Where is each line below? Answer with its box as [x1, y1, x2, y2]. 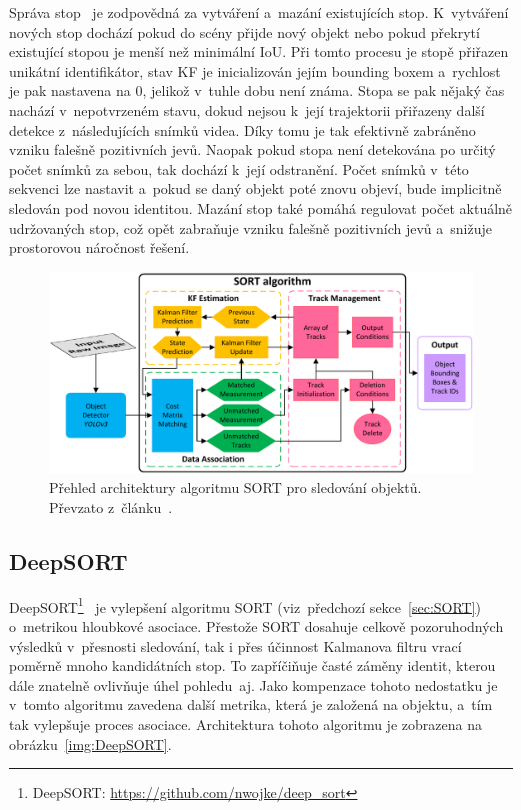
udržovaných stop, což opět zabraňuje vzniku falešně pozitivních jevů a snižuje [9, 217, 492, 238]
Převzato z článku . [49, 496, 173, 517]
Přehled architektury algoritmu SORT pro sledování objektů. [49, 477, 422, 498]
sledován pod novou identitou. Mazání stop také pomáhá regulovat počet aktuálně [9, 197, 513, 218]
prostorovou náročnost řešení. [9, 237, 190, 258]
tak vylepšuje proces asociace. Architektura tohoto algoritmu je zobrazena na [9, 713, 482, 734]
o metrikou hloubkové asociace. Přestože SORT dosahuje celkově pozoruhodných [9, 616, 504, 637]
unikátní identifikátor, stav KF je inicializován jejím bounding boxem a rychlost [9, 60, 501, 81]
